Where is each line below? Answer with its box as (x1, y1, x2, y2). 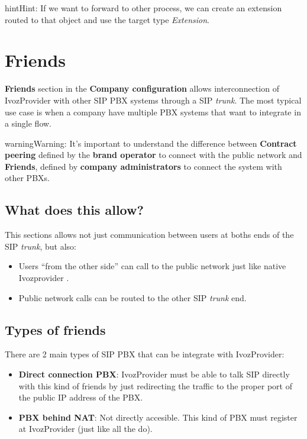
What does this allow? (5, 201, 144, 219)
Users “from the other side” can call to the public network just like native (18, 260, 286, 272)
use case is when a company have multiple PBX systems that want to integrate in (5, 105, 301, 118)
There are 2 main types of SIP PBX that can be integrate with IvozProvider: (5, 348, 285, 360)
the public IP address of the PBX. (18, 391, 143, 404)
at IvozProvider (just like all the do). (18, 422, 153, 435)
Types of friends (5, 320, 106, 338)
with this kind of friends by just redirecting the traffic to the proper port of (18, 379, 292, 392)
